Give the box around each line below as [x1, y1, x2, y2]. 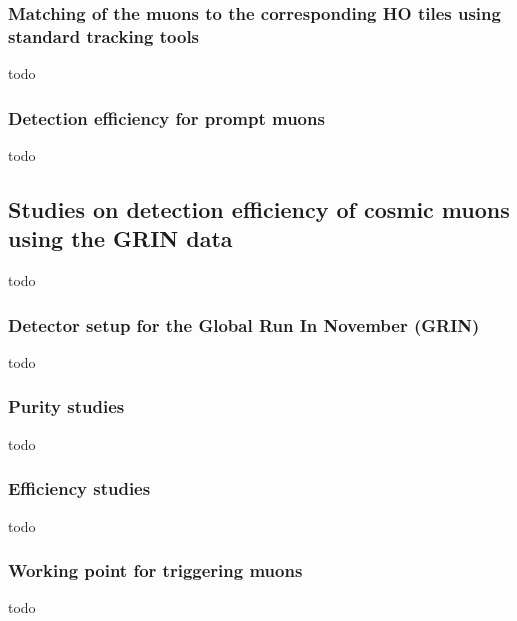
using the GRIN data [8, 223, 233, 254]
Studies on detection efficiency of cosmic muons [8, 193, 510, 224]
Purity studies [8, 394, 125, 419]
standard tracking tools [8, 23, 200, 48]
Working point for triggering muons [8, 558, 303, 583]
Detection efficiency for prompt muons [8, 105, 325, 130]
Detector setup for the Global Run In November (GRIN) [8, 312, 480, 337]
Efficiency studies [8, 476, 151, 501]
